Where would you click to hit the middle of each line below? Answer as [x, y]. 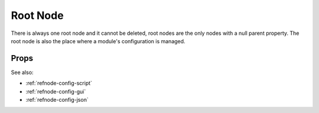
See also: [22, 72]
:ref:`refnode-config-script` [59, 83]
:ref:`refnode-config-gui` [56, 91]
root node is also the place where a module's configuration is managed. [98, 41]
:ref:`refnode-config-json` [57, 100]
